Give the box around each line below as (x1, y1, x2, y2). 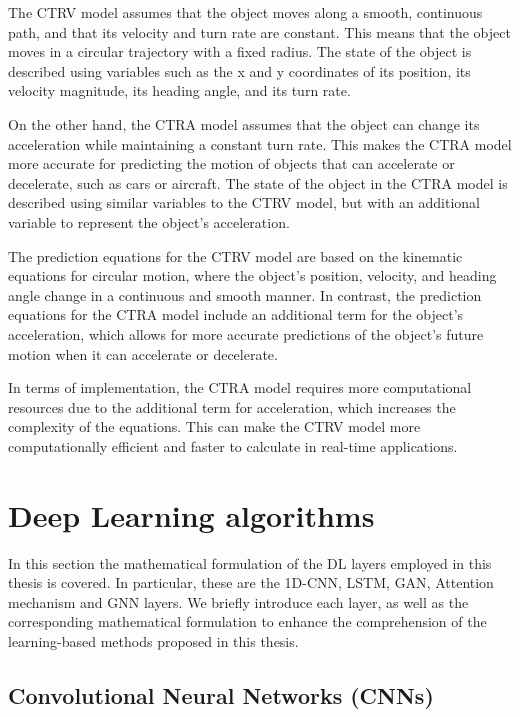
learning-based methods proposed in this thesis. (8, 630, 299, 651)
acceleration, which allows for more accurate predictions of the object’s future (8, 323, 484, 344)
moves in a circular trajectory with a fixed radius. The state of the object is (8, 41, 472, 62)
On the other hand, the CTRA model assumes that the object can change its (8, 113, 480, 134)
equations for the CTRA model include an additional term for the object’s (8, 304, 464, 325)
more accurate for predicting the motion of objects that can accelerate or (8, 153, 455, 174)
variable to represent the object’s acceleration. (8, 211, 290, 232)
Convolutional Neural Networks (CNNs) (8, 679, 434, 710)
